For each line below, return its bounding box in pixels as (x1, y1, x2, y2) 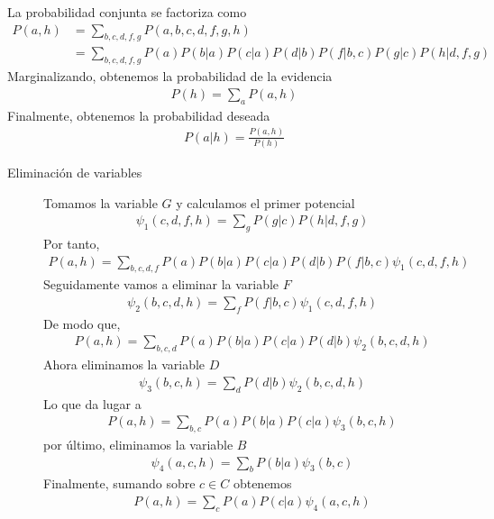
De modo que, (43, 314, 121, 332)
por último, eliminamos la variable (43, 435, 233, 454)
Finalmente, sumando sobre (43, 474, 196, 493)
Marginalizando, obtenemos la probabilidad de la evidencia (7, 67, 333, 86)
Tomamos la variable (43, 193, 158, 212)
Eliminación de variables (7, 162, 142, 181)
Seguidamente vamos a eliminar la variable (43, 275, 279, 294)
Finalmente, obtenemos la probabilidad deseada (7, 105, 270, 124)
